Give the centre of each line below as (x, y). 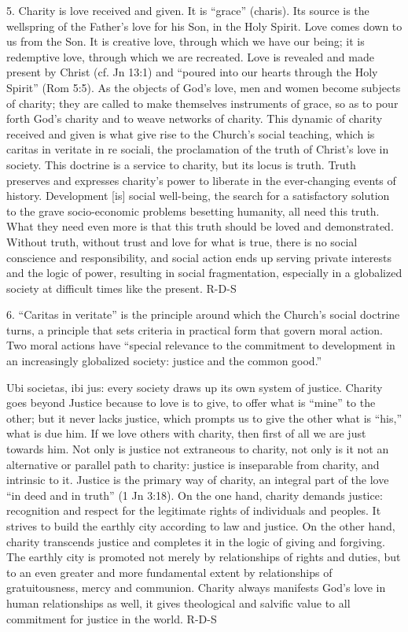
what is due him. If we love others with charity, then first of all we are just (186, 433)
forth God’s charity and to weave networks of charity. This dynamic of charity (195, 118)
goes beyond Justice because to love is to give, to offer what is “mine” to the (191, 403)
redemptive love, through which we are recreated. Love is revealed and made (190, 56)
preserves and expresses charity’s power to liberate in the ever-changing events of (201, 180)
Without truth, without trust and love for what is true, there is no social (182, 241)
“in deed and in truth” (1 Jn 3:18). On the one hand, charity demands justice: (195, 495)
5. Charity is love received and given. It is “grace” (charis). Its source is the (188, 10)
